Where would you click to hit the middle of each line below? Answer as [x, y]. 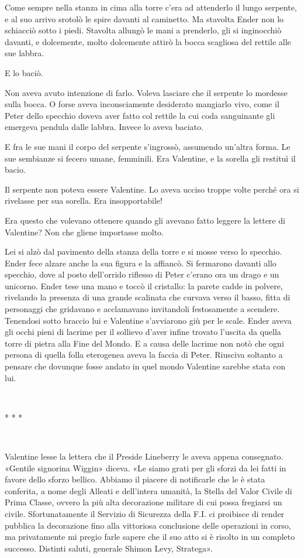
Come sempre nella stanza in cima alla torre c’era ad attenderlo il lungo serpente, [151, 7]
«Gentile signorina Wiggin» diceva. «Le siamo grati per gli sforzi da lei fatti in [146, 468]
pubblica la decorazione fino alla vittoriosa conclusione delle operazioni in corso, [148, 525]
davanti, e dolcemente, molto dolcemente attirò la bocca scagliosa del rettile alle [148, 41]
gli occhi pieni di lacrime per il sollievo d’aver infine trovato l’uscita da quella [143, 332]
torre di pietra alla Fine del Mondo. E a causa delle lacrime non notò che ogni [144, 343]
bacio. [15, 170]
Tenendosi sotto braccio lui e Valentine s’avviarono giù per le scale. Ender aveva [148, 320]
